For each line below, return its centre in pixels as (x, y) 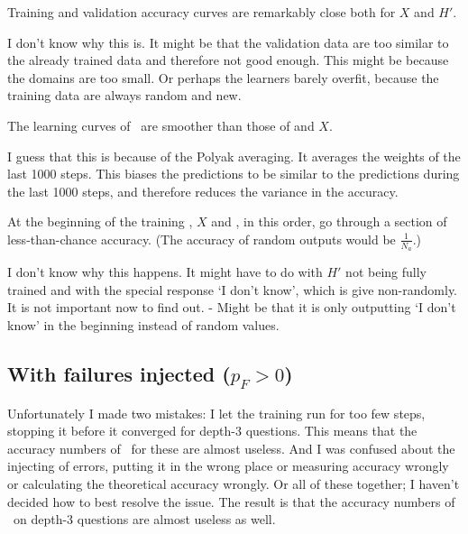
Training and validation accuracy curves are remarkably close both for (202, 12)
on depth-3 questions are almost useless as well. (144, 519)
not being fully (386, 272)
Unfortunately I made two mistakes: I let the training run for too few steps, (216, 413)
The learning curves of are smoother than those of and (161, 125)
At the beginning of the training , (100, 221)
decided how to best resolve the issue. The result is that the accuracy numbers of (231, 501)
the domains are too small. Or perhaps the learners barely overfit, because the (223, 77)
